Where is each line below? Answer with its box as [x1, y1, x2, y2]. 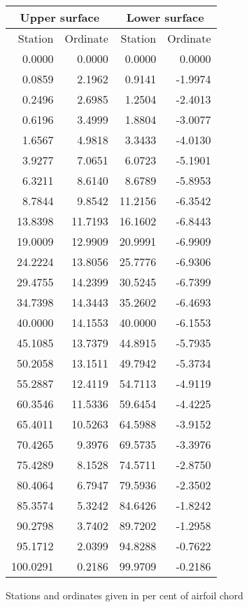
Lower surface [126, 9, 204, 25]
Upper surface [20, 9, 100, 25]
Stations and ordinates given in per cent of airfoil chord [6, 588, 243, 602]
